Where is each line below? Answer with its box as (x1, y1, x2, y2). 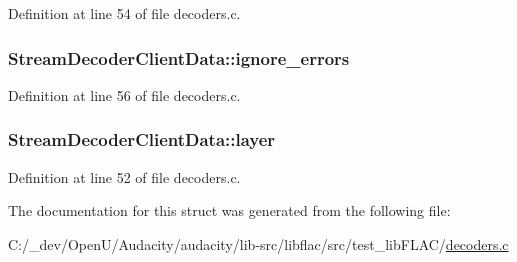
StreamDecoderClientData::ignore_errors (8, 45, 350, 70)
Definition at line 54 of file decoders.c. (8, 3, 241, 23)
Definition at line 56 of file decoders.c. (8, 84, 241, 105)
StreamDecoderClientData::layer (8, 127, 276, 152)
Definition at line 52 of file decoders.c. (8, 166, 241, 187)
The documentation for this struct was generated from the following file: (8, 200, 451, 221)
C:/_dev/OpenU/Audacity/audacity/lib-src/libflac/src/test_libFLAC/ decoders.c (8, 233, 509, 254)
